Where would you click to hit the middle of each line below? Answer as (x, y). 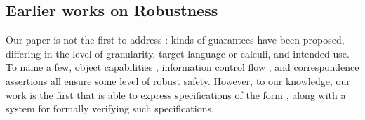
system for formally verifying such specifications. (110, 108)
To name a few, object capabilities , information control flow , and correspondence (182, 67)
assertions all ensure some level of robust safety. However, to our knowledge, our (178, 80)
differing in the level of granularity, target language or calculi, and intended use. (178, 53)
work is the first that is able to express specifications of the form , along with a (176, 94)
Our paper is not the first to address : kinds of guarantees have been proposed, (175, 40)
